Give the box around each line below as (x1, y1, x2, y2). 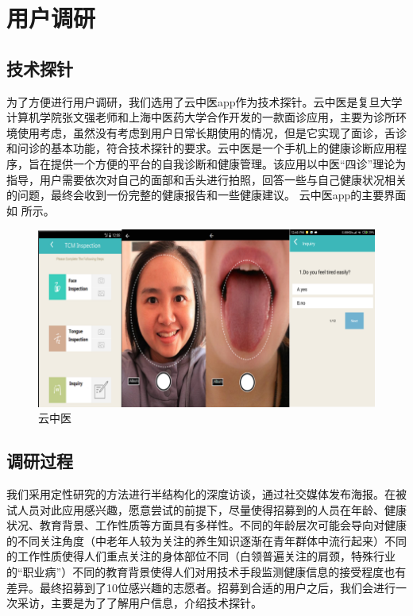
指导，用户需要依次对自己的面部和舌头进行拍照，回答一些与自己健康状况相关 (6, 171, 407, 187)
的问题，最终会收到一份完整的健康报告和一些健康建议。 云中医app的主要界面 (6, 187, 407, 203)
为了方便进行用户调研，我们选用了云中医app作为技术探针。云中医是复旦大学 (6, 93, 403, 110)
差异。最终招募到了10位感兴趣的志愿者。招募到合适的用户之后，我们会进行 (6, 579, 396, 595)
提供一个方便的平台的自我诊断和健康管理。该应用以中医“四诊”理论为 (50, 155, 407, 171)
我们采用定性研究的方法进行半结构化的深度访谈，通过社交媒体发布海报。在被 (6, 486, 407, 502)
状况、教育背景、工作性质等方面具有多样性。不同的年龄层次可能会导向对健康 (6, 517, 407, 533)
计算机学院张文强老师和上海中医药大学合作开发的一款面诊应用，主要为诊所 (6, 109, 396, 125)
